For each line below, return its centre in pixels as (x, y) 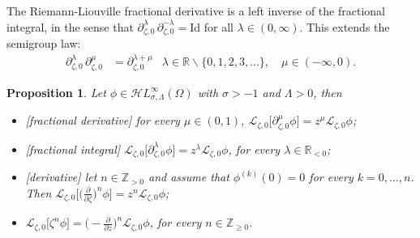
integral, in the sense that (70, 26)
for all (219, 26)
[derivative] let (61, 177)
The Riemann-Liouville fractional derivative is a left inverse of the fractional (196, 11)
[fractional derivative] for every (103, 120)
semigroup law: (44, 43)
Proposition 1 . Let (56, 92)
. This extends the (345, 26)
